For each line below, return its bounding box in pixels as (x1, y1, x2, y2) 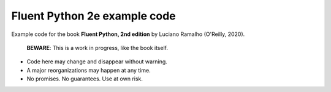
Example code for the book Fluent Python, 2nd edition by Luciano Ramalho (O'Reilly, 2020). (11, 30, 245, 38)
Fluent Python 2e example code (11, 9, 176, 23)
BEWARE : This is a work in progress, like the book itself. (26, 44, 169, 51)
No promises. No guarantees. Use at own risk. (26, 75, 143, 82)
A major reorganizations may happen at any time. (26, 66, 151, 74)
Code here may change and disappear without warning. (26, 58, 168, 65)
